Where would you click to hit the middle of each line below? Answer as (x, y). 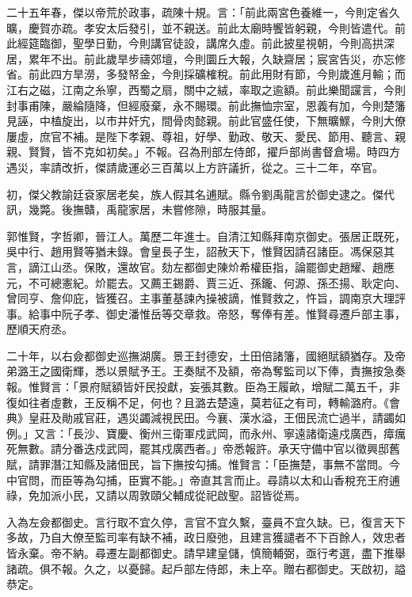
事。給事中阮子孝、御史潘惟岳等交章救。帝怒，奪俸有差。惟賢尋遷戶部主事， (206, 313)
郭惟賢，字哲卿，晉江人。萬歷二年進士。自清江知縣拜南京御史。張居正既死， (206, 236)
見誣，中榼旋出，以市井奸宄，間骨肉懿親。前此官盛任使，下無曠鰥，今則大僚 (206, 121)
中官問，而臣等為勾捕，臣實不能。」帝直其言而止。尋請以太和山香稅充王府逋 (203, 479)
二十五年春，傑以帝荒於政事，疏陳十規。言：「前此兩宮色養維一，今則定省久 (203, 12)
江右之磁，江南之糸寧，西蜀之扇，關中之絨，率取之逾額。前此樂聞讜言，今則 (206, 89)
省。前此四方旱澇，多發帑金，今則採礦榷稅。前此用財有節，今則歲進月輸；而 (206, 74)
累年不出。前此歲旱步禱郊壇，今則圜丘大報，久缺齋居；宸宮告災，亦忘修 (217, 58)
